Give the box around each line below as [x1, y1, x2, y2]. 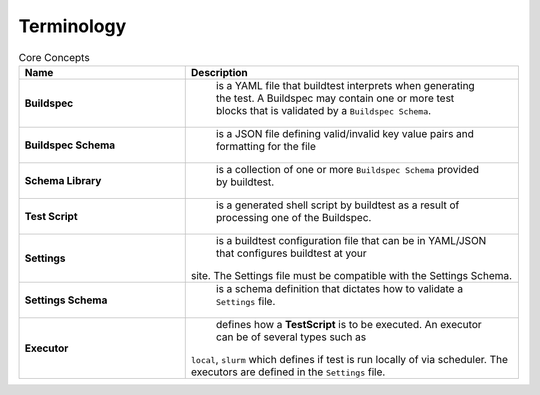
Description [190, 65, 249, 79]
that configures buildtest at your [215, 246, 367, 260]
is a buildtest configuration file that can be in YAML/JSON [215, 233, 487, 247]
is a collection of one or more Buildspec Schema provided [215, 162, 480, 176]
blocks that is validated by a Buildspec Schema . [215, 103, 432, 117]
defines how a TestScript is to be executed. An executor [215, 317, 482, 331]
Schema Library [24, 173, 102, 187]
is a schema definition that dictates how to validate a [215, 281, 464, 295]
